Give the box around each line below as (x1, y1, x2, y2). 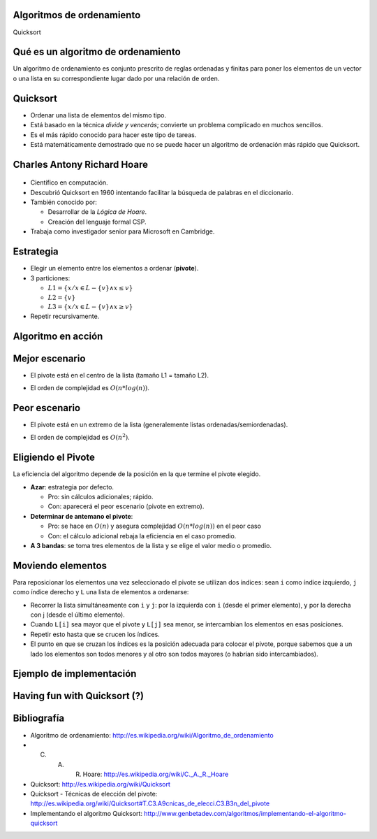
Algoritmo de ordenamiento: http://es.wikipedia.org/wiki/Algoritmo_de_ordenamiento (30, 731, 274, 739)
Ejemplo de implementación (13, 668, 137, 680)
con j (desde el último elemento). (30, 610, 125, 619)
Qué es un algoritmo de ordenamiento (13, 46, 181, 58)
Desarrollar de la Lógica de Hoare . (47, 208, 147, 216)
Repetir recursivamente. (30, 312, 100, 320)
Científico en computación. (30, 178, 108, 187)
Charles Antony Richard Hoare (13, 158, 148, 171)
